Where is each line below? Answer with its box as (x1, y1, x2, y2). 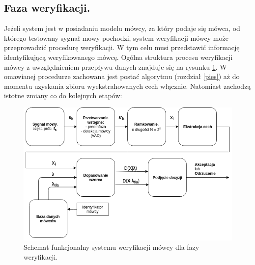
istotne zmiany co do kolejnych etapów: (4, 90, 122, 101)
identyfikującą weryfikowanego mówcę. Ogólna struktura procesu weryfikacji (4, 52, 233, 62)
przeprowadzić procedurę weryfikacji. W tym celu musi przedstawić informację (4, 42, 240, 53)
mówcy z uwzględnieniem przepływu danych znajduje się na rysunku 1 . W (4, 61, 227, 72)
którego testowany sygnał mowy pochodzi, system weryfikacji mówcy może (4, 32, 228, 43)
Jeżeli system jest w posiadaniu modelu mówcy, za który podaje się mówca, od (4, 23, 240, 33)
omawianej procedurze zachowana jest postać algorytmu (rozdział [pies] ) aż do (4, 71, 240, 81)
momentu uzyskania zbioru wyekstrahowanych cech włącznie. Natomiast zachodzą (4, 80, 251, 91)
